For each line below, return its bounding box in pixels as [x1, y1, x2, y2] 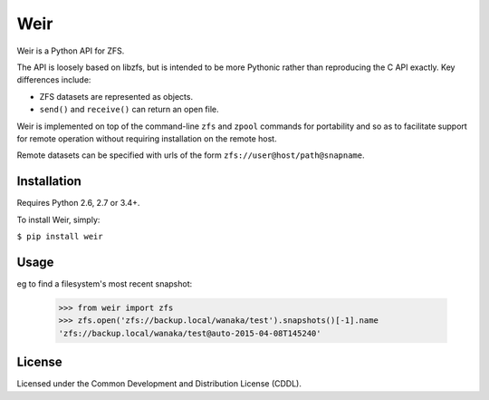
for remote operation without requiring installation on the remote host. [16, 132, 277, 144]
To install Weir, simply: [16, 214, 101, 225]
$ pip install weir [16, 231, 103, 241]
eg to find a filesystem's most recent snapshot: [16, 278, 193, 289]
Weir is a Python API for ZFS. [16, 45, 125, 56]
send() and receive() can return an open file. [39, 104, 219, 115]
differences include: [16, 74, 91, 85]
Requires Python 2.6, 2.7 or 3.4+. [16, 198, 140, 209]
